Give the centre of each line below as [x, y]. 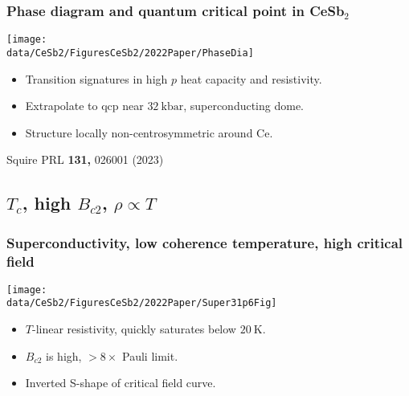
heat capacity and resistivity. [251, 78]
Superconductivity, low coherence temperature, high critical [205, 242]
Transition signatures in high [96, 78]
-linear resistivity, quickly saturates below [134, 329]
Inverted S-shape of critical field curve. [121, 383]
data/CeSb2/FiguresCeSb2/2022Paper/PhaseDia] [130, 53]
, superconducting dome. [244, 106]
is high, [64, 355]
